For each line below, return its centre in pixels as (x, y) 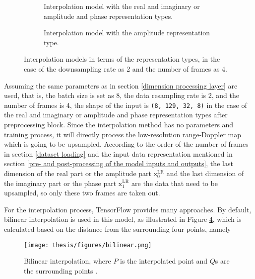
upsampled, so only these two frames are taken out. (82, 193)
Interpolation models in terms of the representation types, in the (122, 59)
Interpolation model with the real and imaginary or (122, 6)
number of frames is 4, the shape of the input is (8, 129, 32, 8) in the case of (126, 105)
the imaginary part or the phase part (60, 183)
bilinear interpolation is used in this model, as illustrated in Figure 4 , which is (123, 219)
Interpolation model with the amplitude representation (127, 33)
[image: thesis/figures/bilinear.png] (88, 245)
